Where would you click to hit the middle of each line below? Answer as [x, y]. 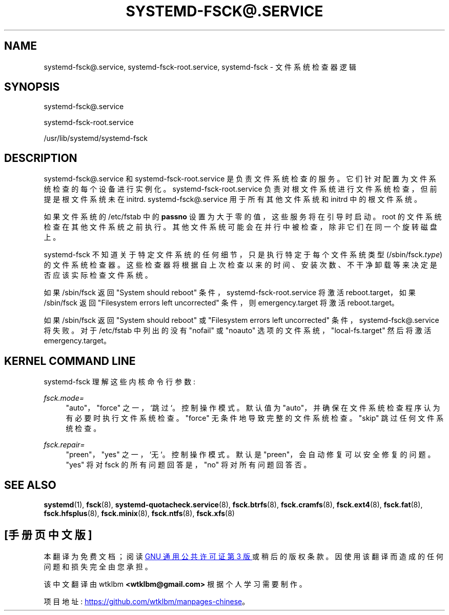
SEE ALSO [30, 485]
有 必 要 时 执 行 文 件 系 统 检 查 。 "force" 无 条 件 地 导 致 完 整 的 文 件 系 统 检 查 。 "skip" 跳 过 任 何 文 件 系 [255, 418]
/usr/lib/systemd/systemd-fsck [96, 138]
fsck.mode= [64, 398]
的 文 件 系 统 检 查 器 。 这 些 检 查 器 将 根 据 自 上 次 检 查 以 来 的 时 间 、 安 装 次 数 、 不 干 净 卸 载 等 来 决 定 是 [240, 265]
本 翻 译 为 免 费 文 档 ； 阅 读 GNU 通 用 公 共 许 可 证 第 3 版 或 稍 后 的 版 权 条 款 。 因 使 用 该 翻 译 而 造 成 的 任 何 [243, 556]
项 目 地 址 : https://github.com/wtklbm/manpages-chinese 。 [147, 601]
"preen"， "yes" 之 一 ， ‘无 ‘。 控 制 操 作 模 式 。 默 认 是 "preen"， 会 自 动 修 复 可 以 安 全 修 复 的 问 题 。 [250, 455]
